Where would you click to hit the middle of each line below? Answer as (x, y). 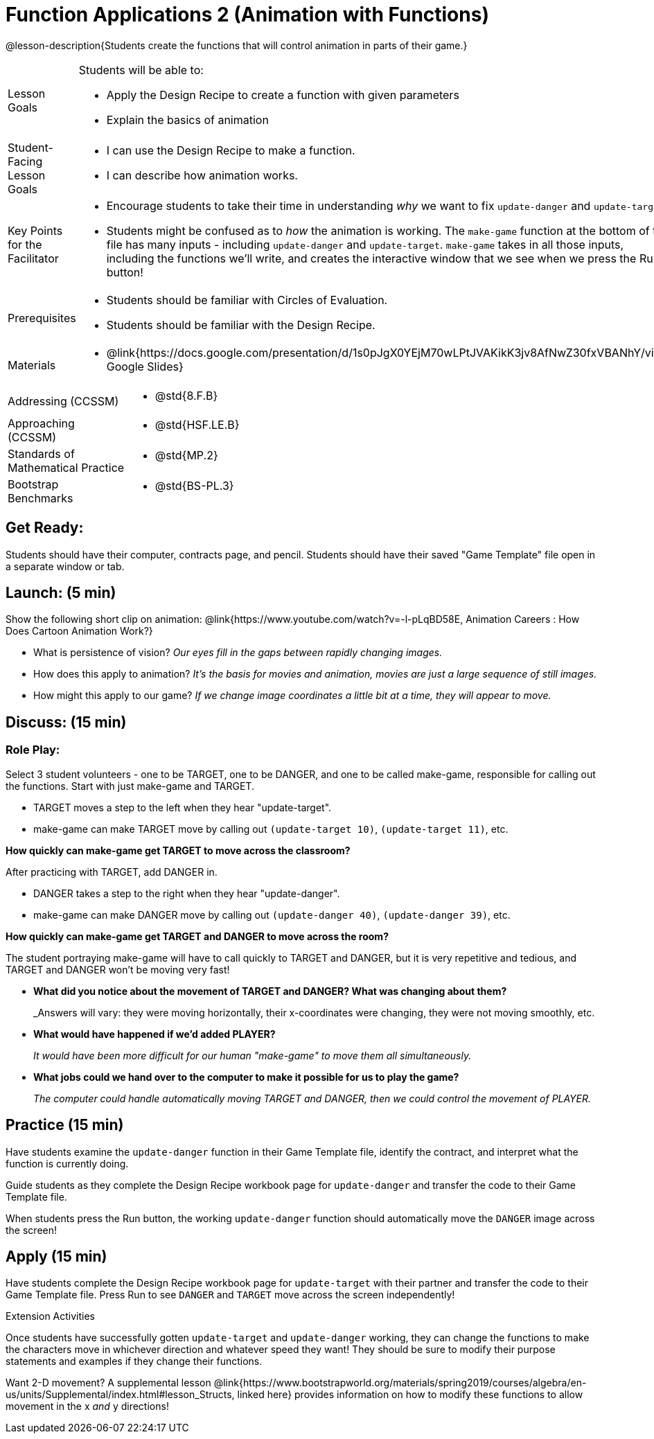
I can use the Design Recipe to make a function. (231, 150)
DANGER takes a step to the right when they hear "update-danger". (187, 893)
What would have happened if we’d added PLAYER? (154, 1034)
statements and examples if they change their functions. (134, 1361)
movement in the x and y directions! (87, 1406)
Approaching (41, 423)
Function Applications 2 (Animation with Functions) (247, 15)
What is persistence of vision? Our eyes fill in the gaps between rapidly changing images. (238, 653)
